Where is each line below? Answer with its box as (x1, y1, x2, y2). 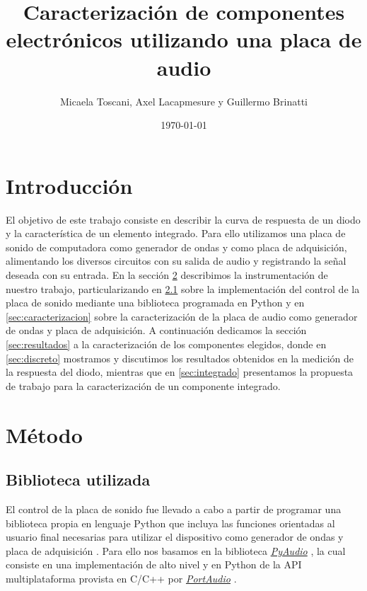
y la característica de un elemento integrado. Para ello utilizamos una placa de (6, 226, 346, 241)
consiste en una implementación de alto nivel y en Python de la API (6, 557, 302, 572)
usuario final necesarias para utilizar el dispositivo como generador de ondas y (6, 529, 344, 544)
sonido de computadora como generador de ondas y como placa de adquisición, (6, 239, 347, 254)
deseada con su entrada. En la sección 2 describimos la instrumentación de (6, 268, 328, 282)
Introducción (6, 171, 133, 200)
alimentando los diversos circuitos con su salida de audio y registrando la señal (6, 253, 346, 268)
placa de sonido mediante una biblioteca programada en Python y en (6, 295, 305, 310)
